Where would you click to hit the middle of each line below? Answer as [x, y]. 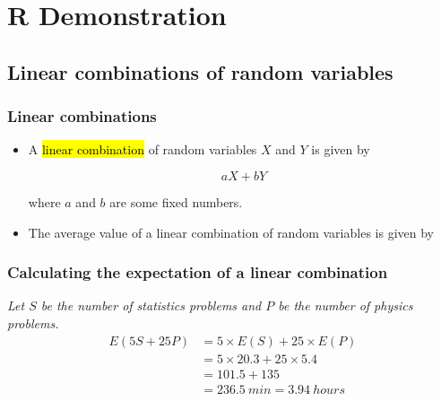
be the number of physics [346, 305]
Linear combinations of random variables [200, 71]
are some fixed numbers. [176, 201]
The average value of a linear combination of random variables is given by [231, 232]
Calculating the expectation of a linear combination [198, 272]
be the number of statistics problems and [151, 305]
